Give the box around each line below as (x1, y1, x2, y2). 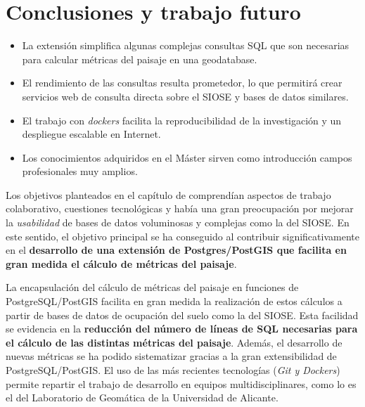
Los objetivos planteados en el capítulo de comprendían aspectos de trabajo (6, 187, 331, 202)
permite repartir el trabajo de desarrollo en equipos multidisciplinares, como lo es (6, 376, 357, 391)
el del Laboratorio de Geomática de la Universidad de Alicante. (6, 390, 278, 405)
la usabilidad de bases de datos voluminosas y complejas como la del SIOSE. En (6, 215, 350, 230)
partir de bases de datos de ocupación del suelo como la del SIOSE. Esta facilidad (6, 307, 359, 322)
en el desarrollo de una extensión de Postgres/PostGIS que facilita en (6, 243, 347, 257)
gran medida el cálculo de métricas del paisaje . (6, 256, 237, 271)
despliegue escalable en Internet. (22, 127, 161, 141)
